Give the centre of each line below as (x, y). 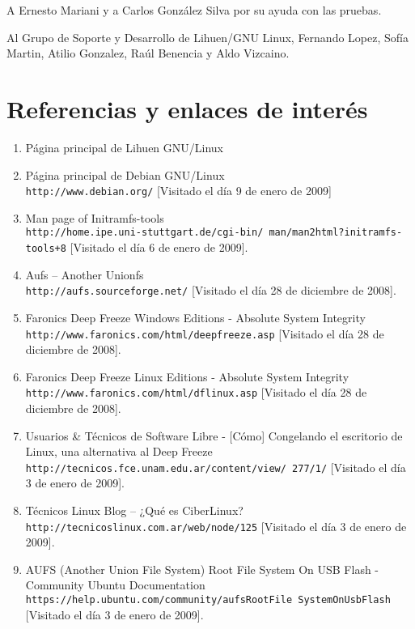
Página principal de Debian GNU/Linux (125, 174)
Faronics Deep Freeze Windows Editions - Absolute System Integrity (195, 317)
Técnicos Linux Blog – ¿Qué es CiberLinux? (134, 510)
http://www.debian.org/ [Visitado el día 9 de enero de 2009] (178, 191)
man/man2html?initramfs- (336, 233)
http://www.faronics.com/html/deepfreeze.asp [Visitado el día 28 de (205, 333)
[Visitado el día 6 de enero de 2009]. (159, 247)
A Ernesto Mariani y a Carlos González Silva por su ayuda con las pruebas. (194, 10)
